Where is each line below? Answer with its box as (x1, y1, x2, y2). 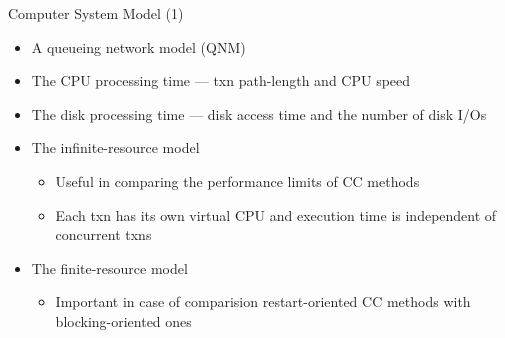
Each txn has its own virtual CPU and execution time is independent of (55, 204, 497, 225)
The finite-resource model (31, 257, 188, 278)
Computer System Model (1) (8, 3, 184, 23)
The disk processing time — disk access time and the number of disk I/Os (31, 103, 487, 124)
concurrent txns (55, 224, 152, 245)
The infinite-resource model (31, 137, 200, 158)
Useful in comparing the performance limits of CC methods (55, 170, 420, 191)
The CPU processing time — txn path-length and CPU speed (31, 70, 411, 91)
